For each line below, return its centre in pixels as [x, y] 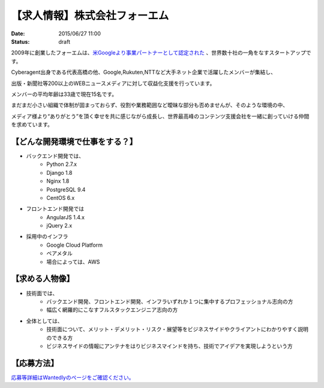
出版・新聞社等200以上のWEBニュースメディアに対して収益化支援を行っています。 [113, 83]
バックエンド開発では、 [55, 156]
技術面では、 [42, 293]
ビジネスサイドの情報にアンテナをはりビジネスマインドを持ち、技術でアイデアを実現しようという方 [170, 346]
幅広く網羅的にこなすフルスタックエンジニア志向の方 [112, 310]
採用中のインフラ [47, 237]
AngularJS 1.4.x [66, 217]
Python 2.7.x [62, 164]
